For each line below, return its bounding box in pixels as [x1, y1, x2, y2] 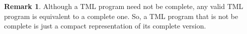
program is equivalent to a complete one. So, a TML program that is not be [4, 10, 238, 21]
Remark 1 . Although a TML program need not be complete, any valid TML [4, 1, 243, 11]
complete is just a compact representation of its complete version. [4, 20, 206, 31]
